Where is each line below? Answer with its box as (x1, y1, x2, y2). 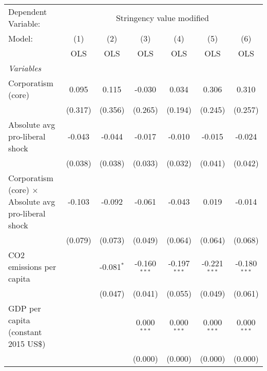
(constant (8, 326, 42, 338)
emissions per (8, 261, 56, 272)
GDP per (8, 302, 41, 314)
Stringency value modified (116, 11, 209, 24)
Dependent (8, 6, 47, 17)
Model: (8, 32, 33, 44)
